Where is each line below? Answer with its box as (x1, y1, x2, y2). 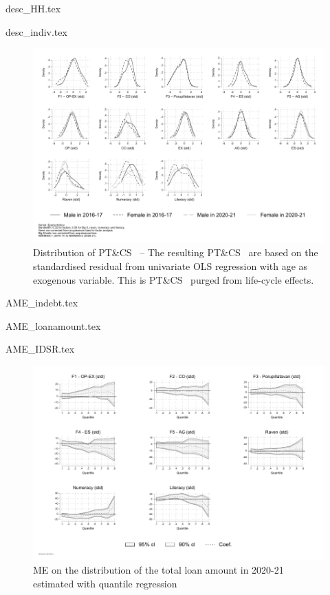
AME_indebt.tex (5, 295, 78, 310)
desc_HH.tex (5, 1, 61, 15)
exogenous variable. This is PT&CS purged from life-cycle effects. (33, 272, 314, 286)
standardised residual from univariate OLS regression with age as (33, 259, 308, 273)
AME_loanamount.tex (5, 318, 101, 333)
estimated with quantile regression (33, 576, 177, 590)
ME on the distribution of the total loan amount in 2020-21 (33, 563, 284, 577)
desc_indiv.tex (5, 24, 67, 39)
